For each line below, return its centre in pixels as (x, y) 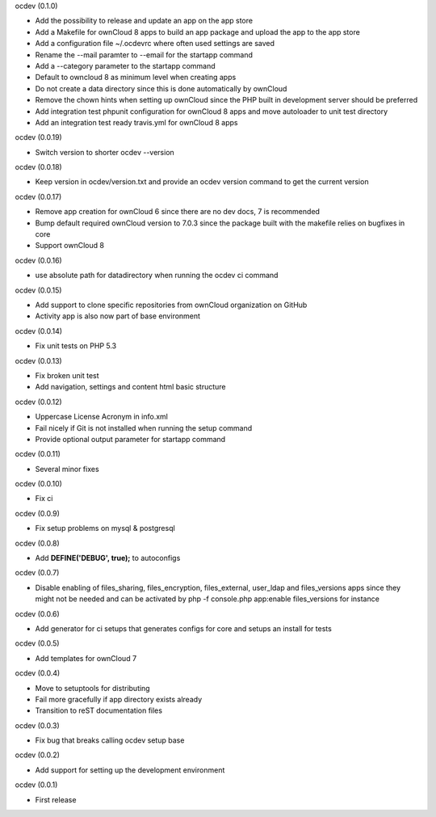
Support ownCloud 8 (70, 246)
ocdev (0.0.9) (38, 513)
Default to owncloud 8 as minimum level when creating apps (136, 78)
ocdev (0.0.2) (38, 755)
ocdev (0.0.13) (38, 360)
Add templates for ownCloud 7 (86, 658)
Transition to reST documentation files (99, 710)
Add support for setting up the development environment (130, 770)
